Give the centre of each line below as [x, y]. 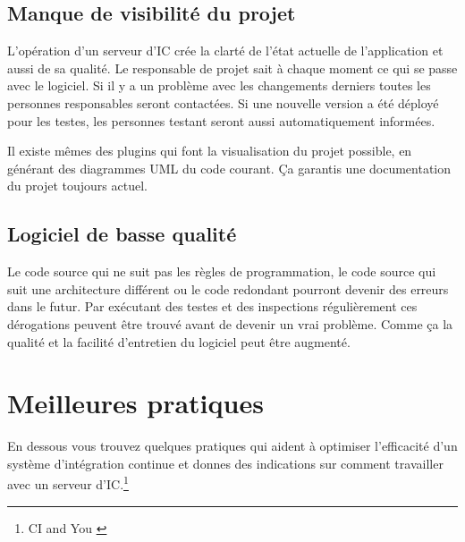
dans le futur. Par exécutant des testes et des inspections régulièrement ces [212, 306]
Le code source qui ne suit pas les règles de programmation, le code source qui [222, 271]
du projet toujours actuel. [77, 186]
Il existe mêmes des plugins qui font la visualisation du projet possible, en [210, 151]
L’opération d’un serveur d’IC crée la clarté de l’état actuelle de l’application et [225, 51]
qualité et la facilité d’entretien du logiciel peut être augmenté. [179, 341]
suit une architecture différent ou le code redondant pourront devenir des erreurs [228, 288]
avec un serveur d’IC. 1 [68, 483]
